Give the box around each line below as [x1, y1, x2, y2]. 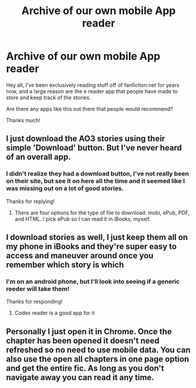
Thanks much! [6, 116, 41, 124]
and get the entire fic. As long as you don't [6, 363, 164, 373]
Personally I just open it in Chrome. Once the [6, 326, 172, 336]
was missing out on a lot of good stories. [6, 184, 124, 193]
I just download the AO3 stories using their [6, 134, 165, 144]
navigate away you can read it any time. [6, 372, 154, 382]
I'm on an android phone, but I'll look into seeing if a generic [6, 277, 180, 285]
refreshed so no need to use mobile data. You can [6, 345, 191, 355]
